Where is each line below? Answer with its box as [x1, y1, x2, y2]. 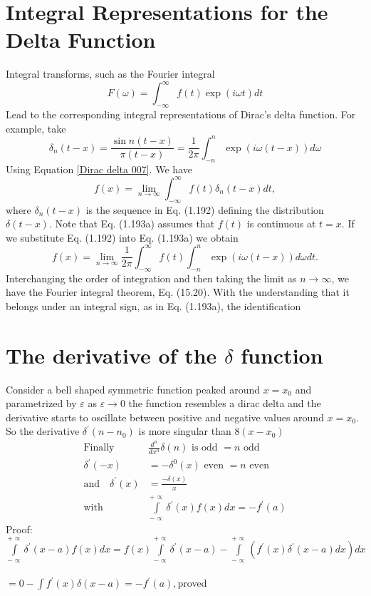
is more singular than [138, 423, 231, 438]
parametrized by [6, 396, 77, 411]
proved [177, 575, 207, 590]
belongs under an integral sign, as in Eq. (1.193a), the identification [6, 298, 301, 313]
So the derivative [6, 423, 80, 438]
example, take [6, 120, 66, 135]
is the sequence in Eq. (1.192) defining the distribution [85, 202, 324, 217]
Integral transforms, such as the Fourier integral [6, 66, 215, 81]
